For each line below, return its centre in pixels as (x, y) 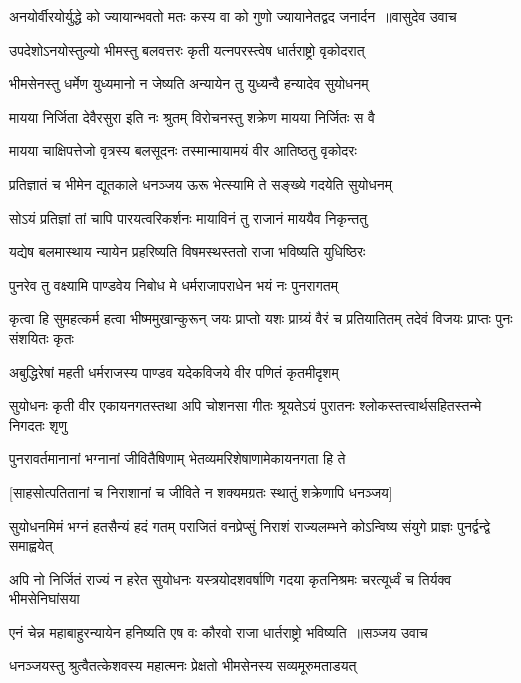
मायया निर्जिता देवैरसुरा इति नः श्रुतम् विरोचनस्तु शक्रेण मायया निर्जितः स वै (192, 116)
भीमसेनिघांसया (44, 598)
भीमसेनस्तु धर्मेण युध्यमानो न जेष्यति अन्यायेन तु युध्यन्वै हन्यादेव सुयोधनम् (189, 83)
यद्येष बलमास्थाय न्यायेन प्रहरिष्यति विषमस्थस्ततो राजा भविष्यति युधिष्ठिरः (187, 251)
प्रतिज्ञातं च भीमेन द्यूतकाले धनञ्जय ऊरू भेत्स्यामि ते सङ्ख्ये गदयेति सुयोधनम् (200, 183)
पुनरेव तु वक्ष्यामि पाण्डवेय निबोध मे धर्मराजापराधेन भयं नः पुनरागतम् (173, 284)
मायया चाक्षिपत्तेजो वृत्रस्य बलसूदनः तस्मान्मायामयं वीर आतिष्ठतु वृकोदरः (183, 150)
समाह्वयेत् (31, 545)
